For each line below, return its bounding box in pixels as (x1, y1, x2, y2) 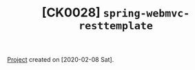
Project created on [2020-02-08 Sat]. (7, 56, 114, 64)
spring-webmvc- (103, 7, 190, 20)
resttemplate (79, 19, 153, 32)
